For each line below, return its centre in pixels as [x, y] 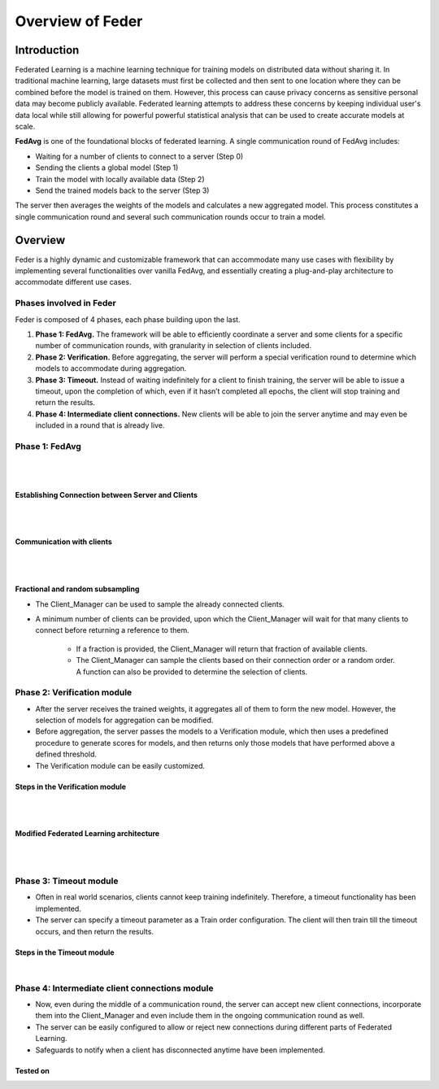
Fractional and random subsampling [77, 589]
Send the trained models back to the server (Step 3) [122, 190]
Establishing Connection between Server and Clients [106, 494]
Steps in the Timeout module [65, 952]
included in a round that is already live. [100, 425]
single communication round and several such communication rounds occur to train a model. [170, 216]
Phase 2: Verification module [74, 693]
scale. [25, 127]
